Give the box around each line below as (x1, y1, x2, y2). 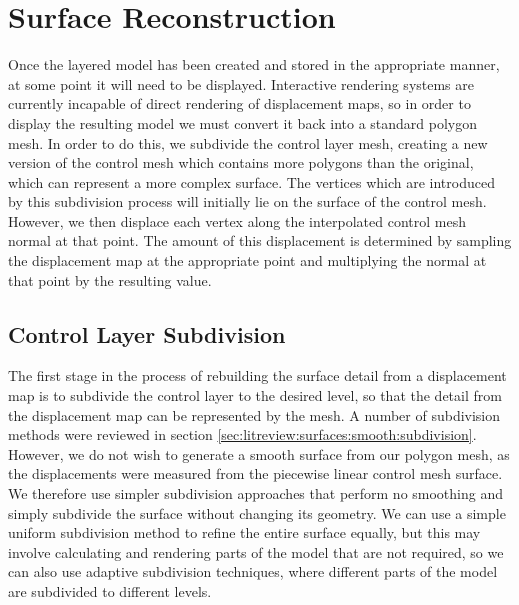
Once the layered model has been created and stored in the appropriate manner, (8, 54, 500, 75)
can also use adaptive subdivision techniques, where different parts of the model (8, 561, 498, 582)
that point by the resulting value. (8, 269, 212, 290)
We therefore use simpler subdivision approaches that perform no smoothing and (8, 483, 504, 504)
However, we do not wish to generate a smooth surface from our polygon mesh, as (8, 443, 510, 464)
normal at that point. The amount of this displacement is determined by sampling (8, 230, 512, 251)
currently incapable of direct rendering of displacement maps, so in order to (8, 93, 471, 114)
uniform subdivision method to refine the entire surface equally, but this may (8, 522, 481, 543)
